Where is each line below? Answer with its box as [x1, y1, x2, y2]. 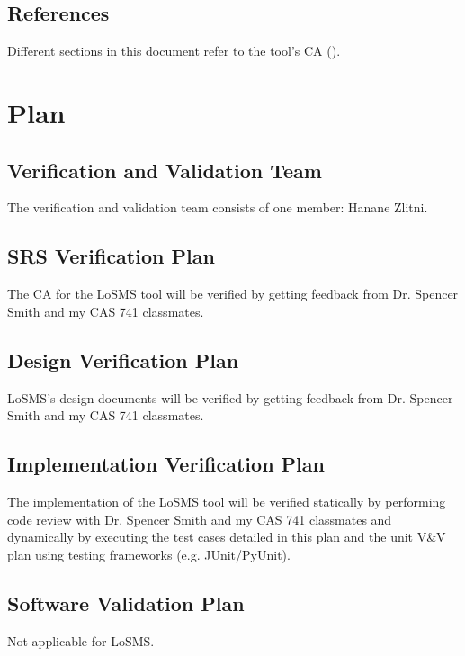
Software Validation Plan [7, 589, 245, 616]
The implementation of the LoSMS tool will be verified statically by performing [7, 491, 446, 510]
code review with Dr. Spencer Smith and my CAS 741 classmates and [7, 509, 392, 528]
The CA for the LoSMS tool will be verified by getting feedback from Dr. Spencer [7, 284, 459, 303]
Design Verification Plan [7, 346, 239, 373]
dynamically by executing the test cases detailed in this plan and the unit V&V [7, 527, 446, 546]
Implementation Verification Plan [7, 450, 325, 478]
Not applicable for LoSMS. [7, 631, 155, 650]
